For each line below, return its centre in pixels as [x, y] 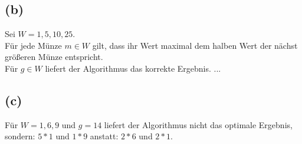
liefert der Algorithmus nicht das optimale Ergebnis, [198, 124]
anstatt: [104, 136]
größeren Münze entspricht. [54, 57]
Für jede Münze [33, 45]
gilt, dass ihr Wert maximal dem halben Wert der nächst [195, 45]
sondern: [20, 136]
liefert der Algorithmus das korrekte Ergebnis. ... [133, 68]
